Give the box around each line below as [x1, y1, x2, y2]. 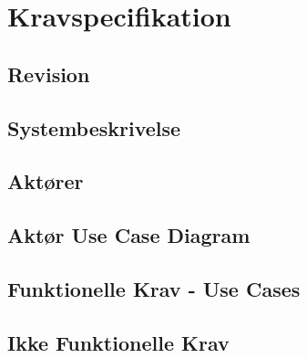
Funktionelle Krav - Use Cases [7, 274, 301, 302]
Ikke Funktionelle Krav [7, 328, 230, 356]
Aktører [7, 167, 84, 195]
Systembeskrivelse [7, 113, 181, 142]
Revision [7, 59, 90, 88]
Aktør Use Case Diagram [7, 221, 251, 249]
